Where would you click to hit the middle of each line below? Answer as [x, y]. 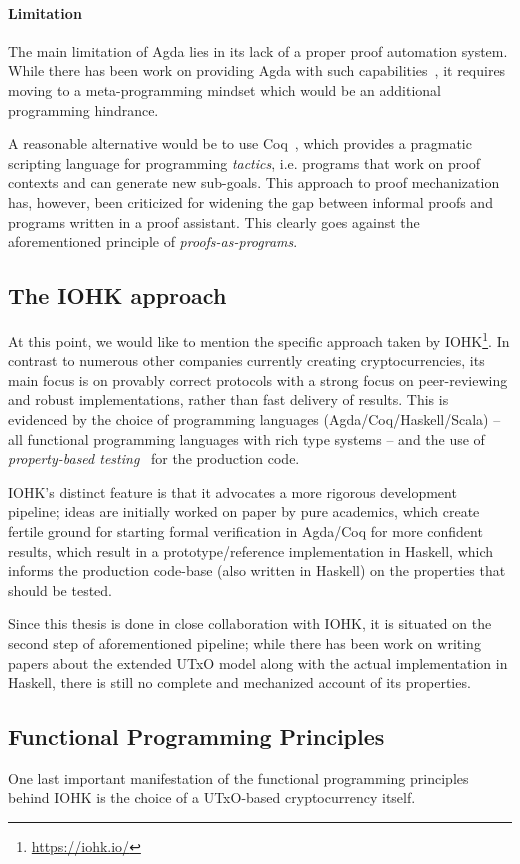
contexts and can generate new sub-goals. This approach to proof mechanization [254, 182]
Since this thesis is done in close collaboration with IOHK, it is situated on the [250, 623]
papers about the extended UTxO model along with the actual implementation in [258, 662]
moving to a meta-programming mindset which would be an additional [225, 89]
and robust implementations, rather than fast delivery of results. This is [228, 399]
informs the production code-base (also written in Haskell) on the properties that [257, 570]
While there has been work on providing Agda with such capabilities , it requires [257, 70]
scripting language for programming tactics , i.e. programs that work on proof [244, 162]
